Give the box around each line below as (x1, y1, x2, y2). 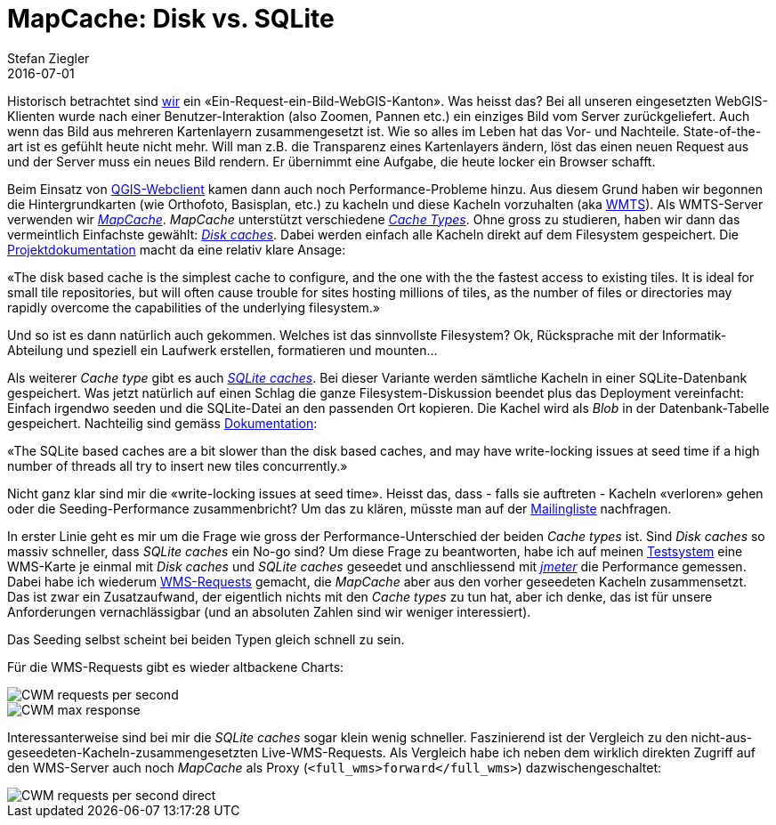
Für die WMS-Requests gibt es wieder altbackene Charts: (7, 659, 344, 675)
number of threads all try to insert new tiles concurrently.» (7, 457, 348, 473)
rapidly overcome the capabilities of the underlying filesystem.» (7, 299, 380, 315)
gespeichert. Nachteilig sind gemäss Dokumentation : (7, 415, 318, 431)
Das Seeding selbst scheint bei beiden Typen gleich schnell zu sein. (7, 631, 405, 647)
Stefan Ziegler (7, 50, 90, 66)
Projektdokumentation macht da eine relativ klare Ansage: (7, 241, 346, 257)
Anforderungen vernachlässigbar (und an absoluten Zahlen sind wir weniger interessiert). (7, 603, 531, 619)
